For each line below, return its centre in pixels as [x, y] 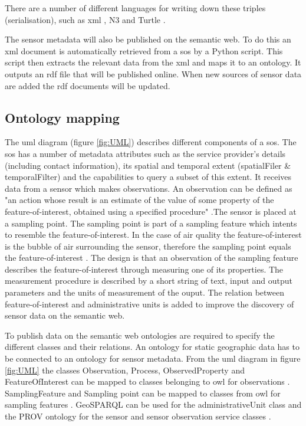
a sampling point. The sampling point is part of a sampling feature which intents [151, 223]
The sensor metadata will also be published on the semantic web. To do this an [148, 39]
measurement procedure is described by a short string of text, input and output [149, 281]
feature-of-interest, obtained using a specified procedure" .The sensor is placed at [151, 211]
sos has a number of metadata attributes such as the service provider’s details [145, 153]
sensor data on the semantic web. [65, 315]
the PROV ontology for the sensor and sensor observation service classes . [138, 416]
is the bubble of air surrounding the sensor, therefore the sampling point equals [148, 246]
